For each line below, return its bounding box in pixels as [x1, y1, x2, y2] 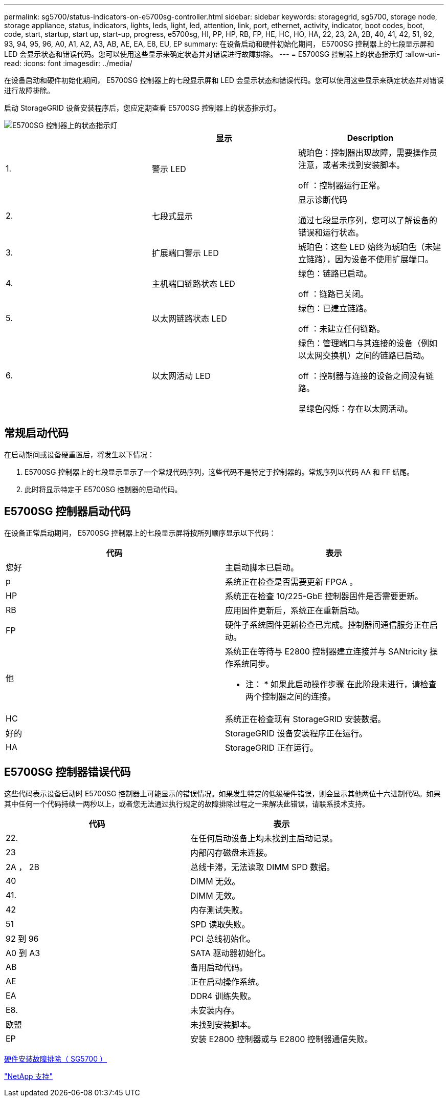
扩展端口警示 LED [151, 248, 219, 258]
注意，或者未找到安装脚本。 [298, 160, 405, 170]
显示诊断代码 [298, 195, 347, 205]
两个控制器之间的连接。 [245, 691, 336, 702]
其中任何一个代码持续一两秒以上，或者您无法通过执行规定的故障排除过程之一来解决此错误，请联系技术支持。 [4, 799, 369, 808]
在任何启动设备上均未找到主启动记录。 [190, 833, 338, 843]
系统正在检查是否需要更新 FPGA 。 [225, 576, 358, 587]
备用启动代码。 [190, 962, 248, 972]
